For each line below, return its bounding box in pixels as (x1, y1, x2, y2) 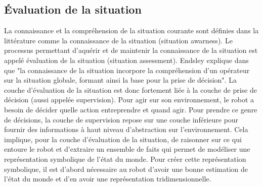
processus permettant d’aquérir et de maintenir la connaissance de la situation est (4, 45, 258, 55)
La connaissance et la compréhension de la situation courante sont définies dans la (4, 25, 259, 36)
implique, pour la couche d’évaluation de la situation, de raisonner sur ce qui (4, 134, 242, 144)
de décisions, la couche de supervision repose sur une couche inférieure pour (4, 114, 239, 124)
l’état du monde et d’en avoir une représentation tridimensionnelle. (4, 173, 211, 184)
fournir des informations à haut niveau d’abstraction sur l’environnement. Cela (4, 124, 248, 135)
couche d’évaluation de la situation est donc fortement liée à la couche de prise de (4, 84, 257, 95)
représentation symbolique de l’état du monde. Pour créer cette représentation (4, 153, 246, 164)
